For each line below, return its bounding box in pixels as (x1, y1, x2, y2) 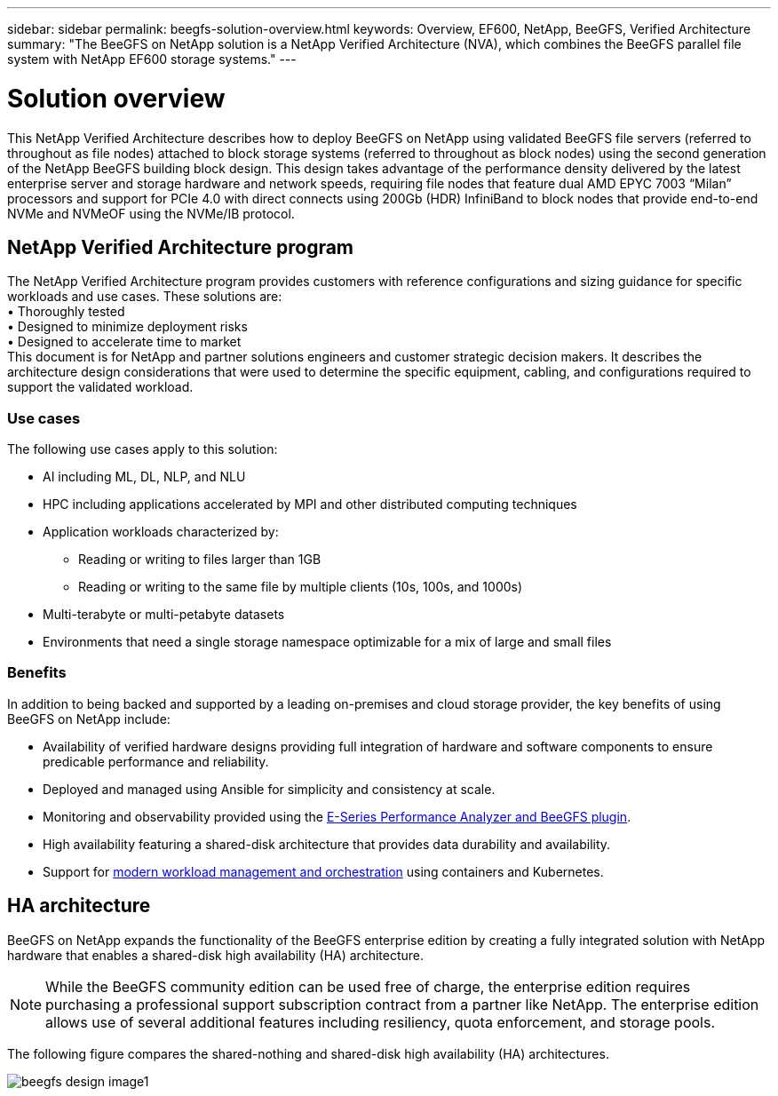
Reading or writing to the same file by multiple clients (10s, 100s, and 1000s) (78, 579, 523, 595)
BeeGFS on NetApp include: (7, 711, 171, 727)
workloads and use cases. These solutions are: (7, 289, 282, 305)
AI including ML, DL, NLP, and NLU (43, 469, 246, 485)
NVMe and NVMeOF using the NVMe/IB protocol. (7, 205, 295, 221)
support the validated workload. (7, 379, 194, 395)
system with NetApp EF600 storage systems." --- (7, 52, 297, 67)
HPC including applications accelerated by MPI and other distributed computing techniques (43, 496, 577, 512)
